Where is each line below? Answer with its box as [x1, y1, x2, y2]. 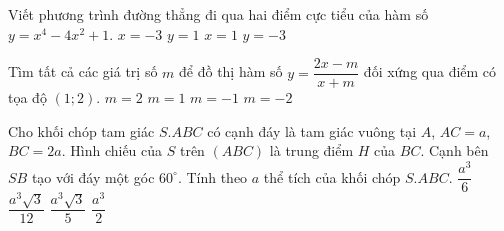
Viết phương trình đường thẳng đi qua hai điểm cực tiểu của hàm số [8, 4, 429, 24]
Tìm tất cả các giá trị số [8, 61, 158, 82]
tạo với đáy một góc [31, 166, 155, 187]
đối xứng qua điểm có [363, 61, 497, 82]
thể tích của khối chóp [263, 166, 401, 187]
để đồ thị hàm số [179, 61, 283, 82]
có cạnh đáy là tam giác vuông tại [207, 120, 417, 141]
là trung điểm [269, 140, 354, 161]
